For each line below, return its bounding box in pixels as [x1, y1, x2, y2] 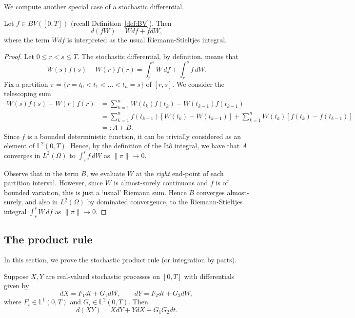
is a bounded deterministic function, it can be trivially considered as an [27, 131, 241, 141]
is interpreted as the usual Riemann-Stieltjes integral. [67, 35, 227, 45]
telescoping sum [4, 88, 51, 99]
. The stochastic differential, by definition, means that [77, 51, 238, 61]
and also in [25, 197, 58, 207]
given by [4, 280, 29, 291]
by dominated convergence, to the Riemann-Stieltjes [87, 197, 243, 207]
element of [4, 140, 35, 151]
